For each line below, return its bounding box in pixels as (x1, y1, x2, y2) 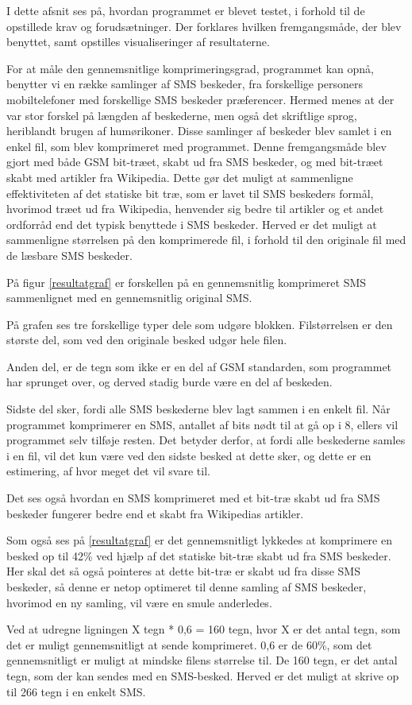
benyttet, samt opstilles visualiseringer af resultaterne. (6, 33, 270, 50)
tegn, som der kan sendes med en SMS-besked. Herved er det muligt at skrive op (6, 667, 399, 684)
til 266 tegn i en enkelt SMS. (6, 683, 146, 699)
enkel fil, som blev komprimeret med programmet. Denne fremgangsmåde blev (6, 138, 387, 154)
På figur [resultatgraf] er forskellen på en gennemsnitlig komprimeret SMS (6, 273, 367, 290)
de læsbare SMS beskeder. (6, 246, 133, 263)
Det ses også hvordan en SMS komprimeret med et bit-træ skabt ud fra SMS (6, 490, 380, 506)
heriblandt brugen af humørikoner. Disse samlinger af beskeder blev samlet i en (6, 122, 392, 139)
